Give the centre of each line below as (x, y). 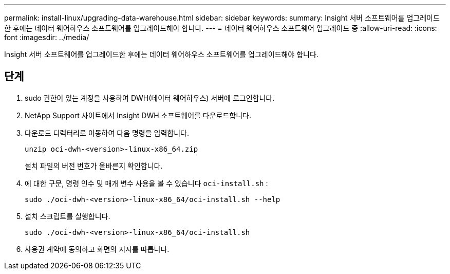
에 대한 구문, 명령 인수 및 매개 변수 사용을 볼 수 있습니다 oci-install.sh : (146, 183)
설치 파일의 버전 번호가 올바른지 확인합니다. (94, 166)
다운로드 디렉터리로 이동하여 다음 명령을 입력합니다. (107, 133)
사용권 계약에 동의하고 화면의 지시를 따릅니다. (97, 249)
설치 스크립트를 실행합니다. (68, 216)
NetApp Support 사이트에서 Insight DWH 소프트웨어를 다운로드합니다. (138, 115)
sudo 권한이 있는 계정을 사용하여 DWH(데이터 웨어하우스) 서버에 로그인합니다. (150, 98)
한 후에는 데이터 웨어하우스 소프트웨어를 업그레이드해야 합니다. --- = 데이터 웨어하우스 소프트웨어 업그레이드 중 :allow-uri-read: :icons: (221, 28)
